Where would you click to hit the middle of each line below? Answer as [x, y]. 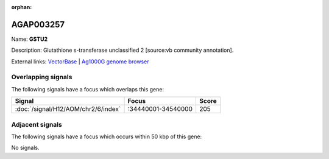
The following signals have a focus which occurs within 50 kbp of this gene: [107, 136]
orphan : [22, 7]
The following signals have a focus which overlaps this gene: [88, 89]
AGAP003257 [38, 24]
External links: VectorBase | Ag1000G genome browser [80, 62]
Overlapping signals [42, 77]
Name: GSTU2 [30, 39]
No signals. [25, 148]
